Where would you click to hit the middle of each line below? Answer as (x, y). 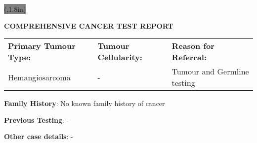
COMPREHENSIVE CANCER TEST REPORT (89, 25)
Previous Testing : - (37, 120)
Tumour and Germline (210, 71)
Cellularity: (120, 57)
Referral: (189, 57)
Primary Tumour (42, 46)
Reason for (193, 46)
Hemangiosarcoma (39, 77)
